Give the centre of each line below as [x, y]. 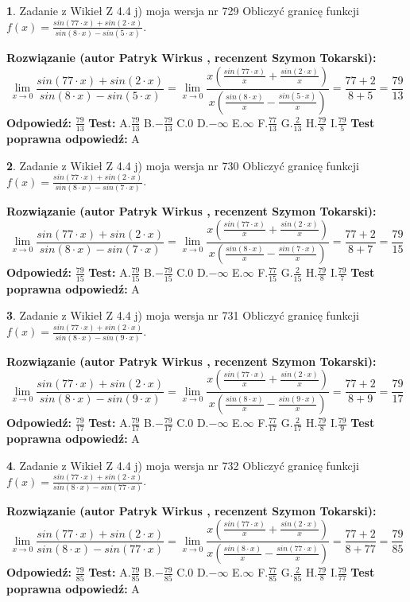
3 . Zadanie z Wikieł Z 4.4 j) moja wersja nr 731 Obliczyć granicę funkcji [183, 315]
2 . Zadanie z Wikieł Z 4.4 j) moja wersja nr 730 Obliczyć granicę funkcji [183, 165]
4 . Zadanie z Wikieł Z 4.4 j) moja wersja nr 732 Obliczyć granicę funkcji [183, 465]
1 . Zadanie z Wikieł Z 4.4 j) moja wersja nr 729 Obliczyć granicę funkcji [183, 10]
